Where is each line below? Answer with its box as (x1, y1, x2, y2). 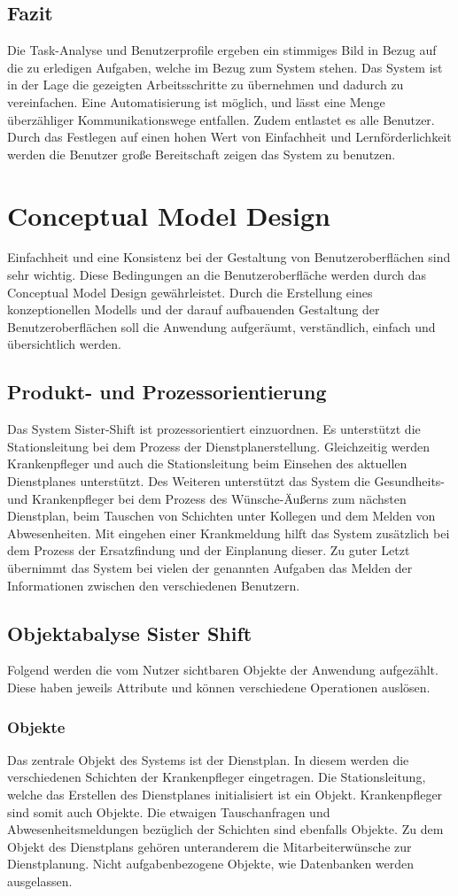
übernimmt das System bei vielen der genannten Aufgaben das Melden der (7, 559, 413, 576)
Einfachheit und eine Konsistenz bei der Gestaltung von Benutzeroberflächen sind (7, 248, 451, 266)
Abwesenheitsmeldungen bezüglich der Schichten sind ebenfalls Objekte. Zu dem (7, 820, 444, 838)
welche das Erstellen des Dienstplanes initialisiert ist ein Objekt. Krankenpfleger (7, 784, 443, 803)
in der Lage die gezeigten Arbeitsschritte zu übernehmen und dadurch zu (7, 75, 404, 94)
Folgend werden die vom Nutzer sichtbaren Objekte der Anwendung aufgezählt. (7, 660, 439, 679)
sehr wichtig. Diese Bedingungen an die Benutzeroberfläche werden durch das (7, 266, 427, 284)
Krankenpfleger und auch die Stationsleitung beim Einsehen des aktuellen (7, 454, 408, 473)
